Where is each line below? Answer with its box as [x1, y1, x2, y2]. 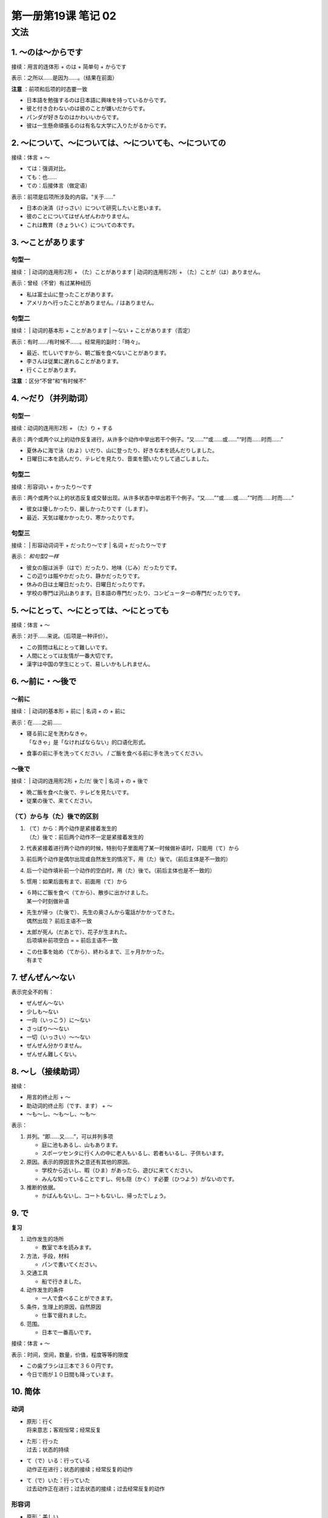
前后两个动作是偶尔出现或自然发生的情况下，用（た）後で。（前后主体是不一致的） [26, 856, 231, 863]
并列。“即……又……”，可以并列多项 [26, 1132, 114, 1140]
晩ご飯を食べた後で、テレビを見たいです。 [26, 788, 132, 795]
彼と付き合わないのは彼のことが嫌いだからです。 [26, 105, 149, 112]
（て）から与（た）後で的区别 [11, 812, 99, 820]
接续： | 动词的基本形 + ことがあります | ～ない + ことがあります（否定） [11, 327, 194, 334]
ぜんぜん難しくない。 [26, 1050, 80, 1058]
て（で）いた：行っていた [26, 1477, 91, 1484]
